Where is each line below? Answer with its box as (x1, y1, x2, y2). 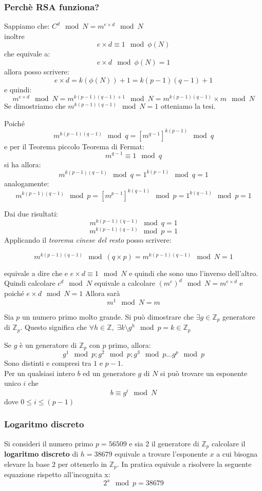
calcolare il (211, 438, 246, 448)
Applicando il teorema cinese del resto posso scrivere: (4, 234, 172, 245)
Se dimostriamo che (4, 101, 66, 111)
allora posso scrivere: (4, 66, 69, 76)
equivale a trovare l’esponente (115, 448, 208, 459)
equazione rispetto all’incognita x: (4, 469, 110, 480)
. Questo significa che (20, 322, 87, 332)
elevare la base (4, 458, 50, 469)
